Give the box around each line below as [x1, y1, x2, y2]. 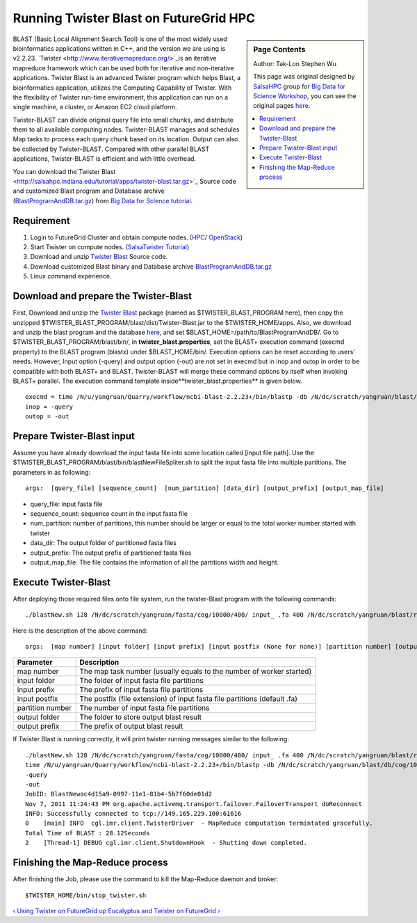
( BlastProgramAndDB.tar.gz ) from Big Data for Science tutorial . [13, 196, 193, 205]
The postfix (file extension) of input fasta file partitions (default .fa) [79, 694, 298, 704]
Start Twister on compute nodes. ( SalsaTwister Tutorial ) [30, 243, 190, 251]
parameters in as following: [13, 468, 90, 476]
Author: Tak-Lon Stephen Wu [253, 59, 337, 68]
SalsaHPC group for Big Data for [253, 82, 346, 90]
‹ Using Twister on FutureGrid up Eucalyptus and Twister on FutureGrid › [13, 906, 220, 915]
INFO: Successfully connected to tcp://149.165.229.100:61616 [25, 810, 242, 818]
